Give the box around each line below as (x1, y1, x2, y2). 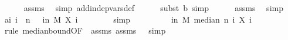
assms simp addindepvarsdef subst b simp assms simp (23, 2, 283, 13)
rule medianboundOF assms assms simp (4, 24, 166, 37)
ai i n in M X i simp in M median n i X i (4, 13, 252, 25)
